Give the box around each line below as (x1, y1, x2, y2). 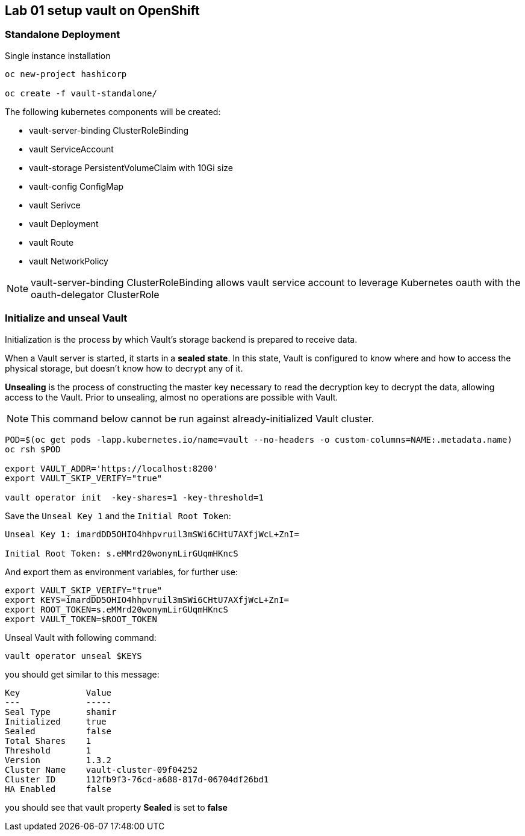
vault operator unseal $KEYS (5, 650, 142, 661)
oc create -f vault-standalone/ (5, 88, 157, 98)
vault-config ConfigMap (29, 181, 124, 192)
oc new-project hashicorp (5, 69, 127, 79)
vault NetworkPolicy (29, 255, 108, 266)
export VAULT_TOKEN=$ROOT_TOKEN (5, 614, 157, 624)
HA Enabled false (5, 784, 112, 794)
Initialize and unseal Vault (5, 312, 128, 325)
